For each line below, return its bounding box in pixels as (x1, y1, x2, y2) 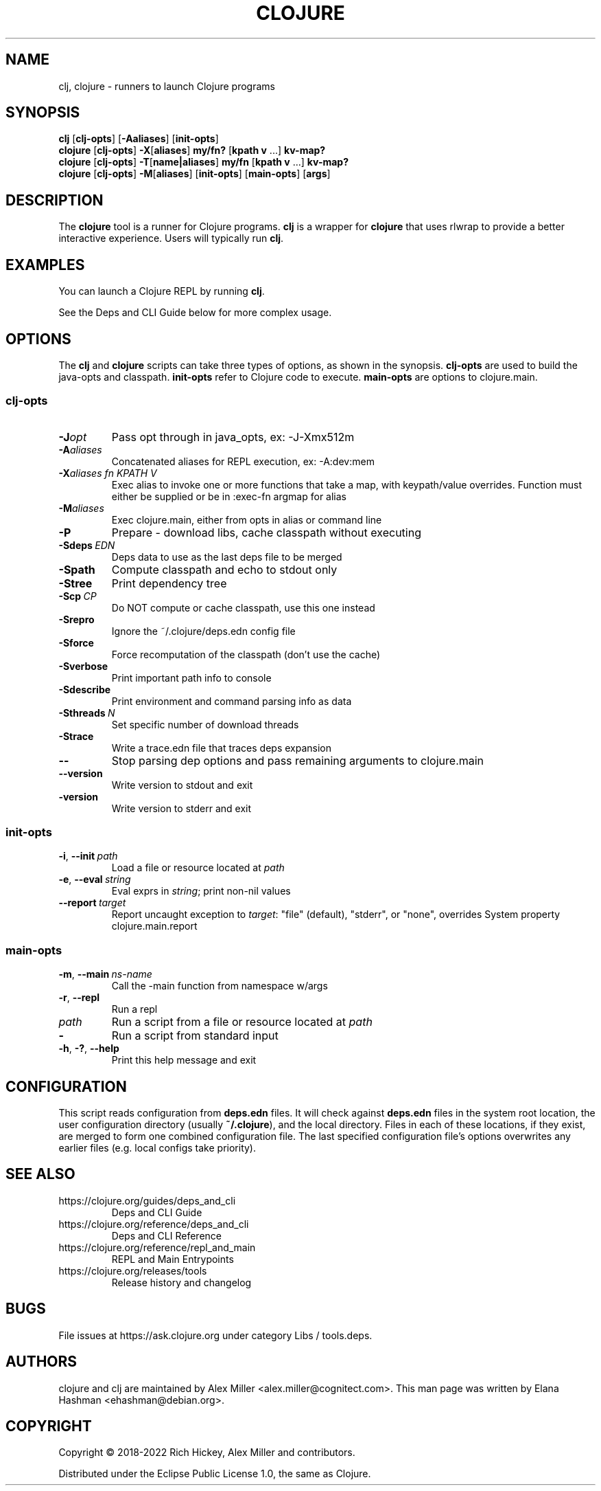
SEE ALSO (5, 1165, 75, 1183)
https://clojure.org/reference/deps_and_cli (58, 1218, 249, 1230)
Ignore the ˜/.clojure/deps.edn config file (111, 625, 296, 637)
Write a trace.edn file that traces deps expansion (111, 741, 332, 754)
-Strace (58, 730, 94, 742)
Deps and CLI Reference (111, 1229, 222, 1242)
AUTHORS (5, 1353, 78, 1371)
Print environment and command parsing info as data (111, 695, 352, 707)
